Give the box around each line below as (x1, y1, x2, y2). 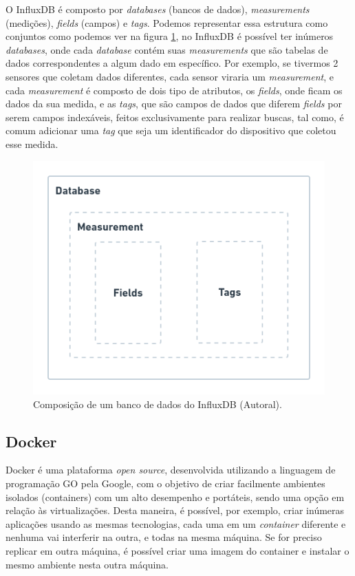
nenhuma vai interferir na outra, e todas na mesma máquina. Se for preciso (6, 530, 322, 544)
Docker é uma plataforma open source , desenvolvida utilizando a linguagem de (6, 462, 336, 477)
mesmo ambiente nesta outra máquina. (6, 557, 169, 571)
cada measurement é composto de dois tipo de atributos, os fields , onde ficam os (6, 83, 343, 97)
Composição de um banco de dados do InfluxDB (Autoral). (33, 396, 282, 411)
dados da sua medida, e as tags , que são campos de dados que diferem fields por (6, 96, 342, 111)
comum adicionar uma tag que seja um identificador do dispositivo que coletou (6, 123, 336, 138)
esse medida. (6, 136, 58, 151)
